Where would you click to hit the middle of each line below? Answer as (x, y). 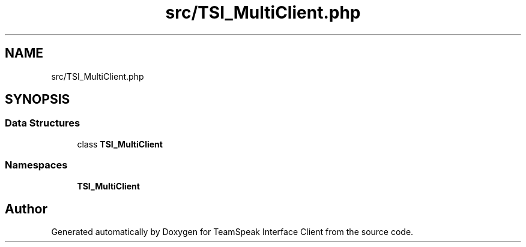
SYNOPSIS (38, 100)
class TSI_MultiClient (120, 144)
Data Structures (43, 123)
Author (26, 209)
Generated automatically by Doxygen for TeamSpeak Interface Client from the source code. (232, 232)
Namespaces (36, 165)
